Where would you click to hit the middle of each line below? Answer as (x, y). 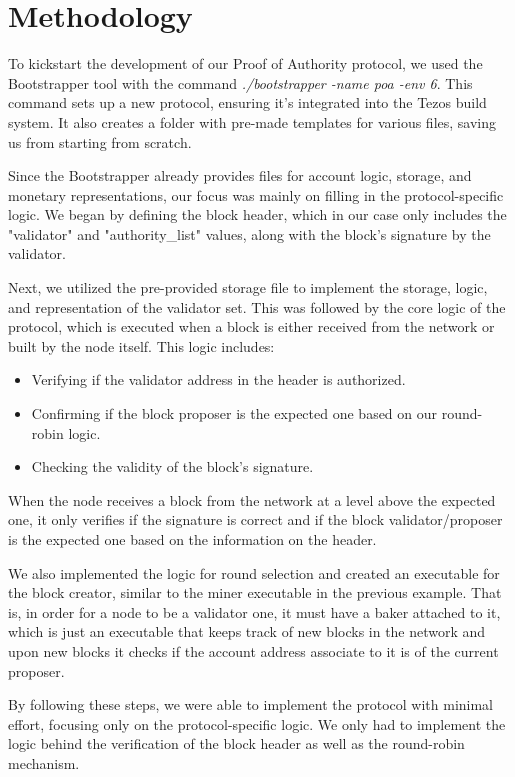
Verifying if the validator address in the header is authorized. (218, 379)
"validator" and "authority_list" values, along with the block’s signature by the (249, 233)
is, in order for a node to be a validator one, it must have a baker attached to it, (254, 611)
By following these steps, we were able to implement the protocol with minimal (251, 704)
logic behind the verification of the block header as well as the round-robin (236, 743)
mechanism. (44, 762)
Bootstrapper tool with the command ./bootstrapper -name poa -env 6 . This (240, 82)
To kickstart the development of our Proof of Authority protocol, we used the (245, 63)
